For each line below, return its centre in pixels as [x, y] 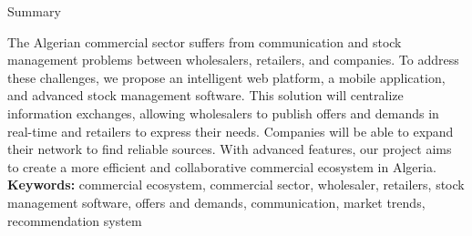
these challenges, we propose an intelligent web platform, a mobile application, [226, 77]
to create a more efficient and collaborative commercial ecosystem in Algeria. [222, 166]
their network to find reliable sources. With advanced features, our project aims [230, 149]
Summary [34, 11]
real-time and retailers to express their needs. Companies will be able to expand [231, 131]
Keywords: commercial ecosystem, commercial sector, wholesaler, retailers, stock [236, 185]
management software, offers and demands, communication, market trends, [216, 202]
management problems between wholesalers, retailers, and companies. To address [233, 60]
